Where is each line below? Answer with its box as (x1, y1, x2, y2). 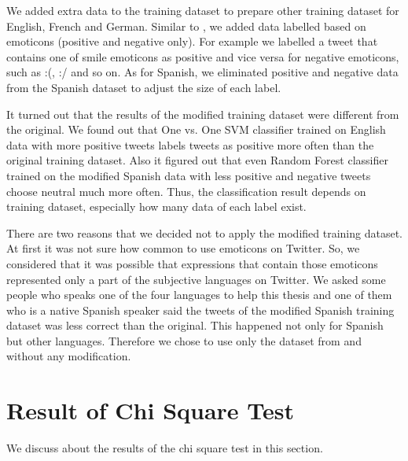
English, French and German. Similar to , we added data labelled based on (6, 17, 366, 34)
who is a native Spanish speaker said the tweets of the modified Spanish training (6, 301, 395, 318)
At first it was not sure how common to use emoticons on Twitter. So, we (6, 240, 360, 256)
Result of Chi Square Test (6, 394, 295, 426)
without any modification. (6, 348, 131, 364)
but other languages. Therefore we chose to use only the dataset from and (6, 332, 362, 349)
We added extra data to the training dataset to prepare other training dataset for (6, 2, 399, 18)
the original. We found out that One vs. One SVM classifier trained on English (6, 121, 386, 138)
